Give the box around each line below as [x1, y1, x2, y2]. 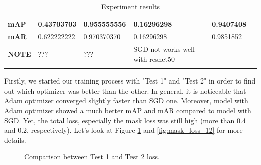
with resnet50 [133, 53, 175, 64]
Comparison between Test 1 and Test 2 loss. [24, 151, 160, 162]
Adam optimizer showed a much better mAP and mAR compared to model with [4, 105, 251, 115]
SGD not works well [133, 44, 195, 54]
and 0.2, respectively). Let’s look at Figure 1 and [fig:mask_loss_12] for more [4, 125, 243, 135]
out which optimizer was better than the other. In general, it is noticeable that [4, 85, 246, 96]
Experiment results [101, 1, 160, 11]
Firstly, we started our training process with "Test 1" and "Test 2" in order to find [4, 75, 256, 86]
